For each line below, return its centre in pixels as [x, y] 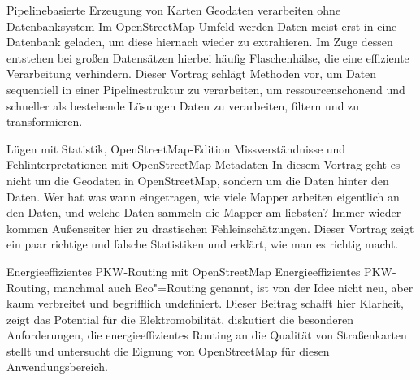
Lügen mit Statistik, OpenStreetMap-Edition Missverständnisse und [176, 148]
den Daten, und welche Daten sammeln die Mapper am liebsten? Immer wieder [204, 212]
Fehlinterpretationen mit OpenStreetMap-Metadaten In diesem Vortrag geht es [204, 164]
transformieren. [45, 121]
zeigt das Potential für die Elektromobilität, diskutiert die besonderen [180, 319]
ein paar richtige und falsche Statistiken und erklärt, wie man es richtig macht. [203, 244]
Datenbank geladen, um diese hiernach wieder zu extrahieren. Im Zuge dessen [200, 42]
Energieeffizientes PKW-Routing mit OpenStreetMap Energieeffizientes [184, 271]
